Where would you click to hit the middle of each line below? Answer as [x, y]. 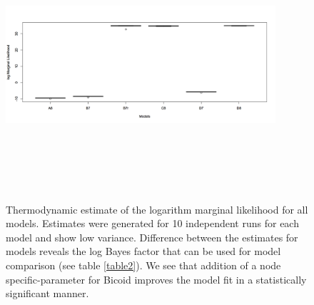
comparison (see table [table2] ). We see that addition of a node [143, 265]
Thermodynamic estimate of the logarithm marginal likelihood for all [157, 209]
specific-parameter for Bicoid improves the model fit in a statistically [156, 279]
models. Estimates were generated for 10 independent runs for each [152, 223]
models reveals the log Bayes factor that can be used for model [143, 251]
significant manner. [47, 293]
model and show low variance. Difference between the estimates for [152, 237]
